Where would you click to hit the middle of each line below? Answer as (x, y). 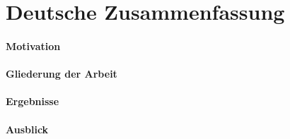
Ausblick (27, 129)
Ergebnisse (33, 101)
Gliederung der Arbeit (62, 74)
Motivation (33, 46)
